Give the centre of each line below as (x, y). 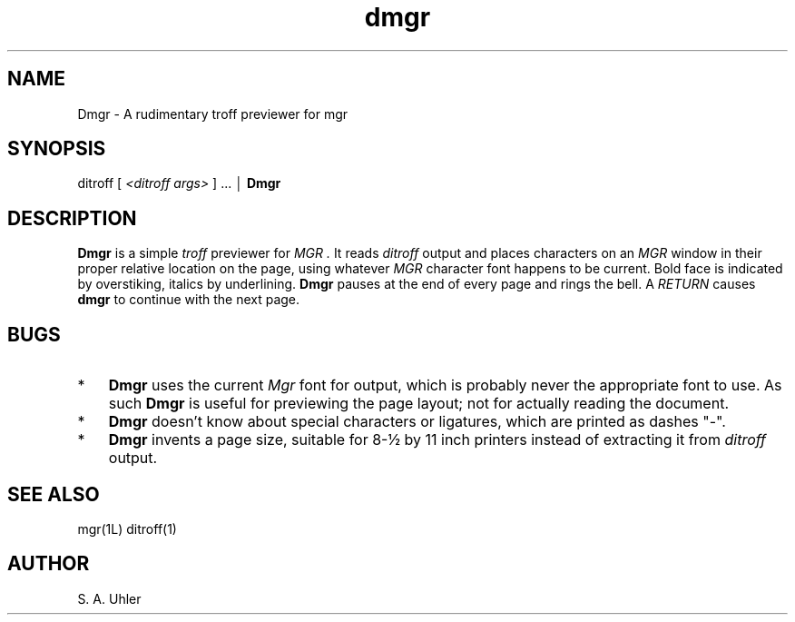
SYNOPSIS (57, 149)
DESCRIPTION (72, 218)
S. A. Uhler (109, 598)
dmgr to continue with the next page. (189, 300)
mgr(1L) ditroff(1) (127, 528)
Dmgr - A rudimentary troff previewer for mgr (213, 114)
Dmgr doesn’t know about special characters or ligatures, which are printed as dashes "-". (417, 422)
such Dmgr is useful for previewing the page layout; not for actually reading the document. (418, 404)
